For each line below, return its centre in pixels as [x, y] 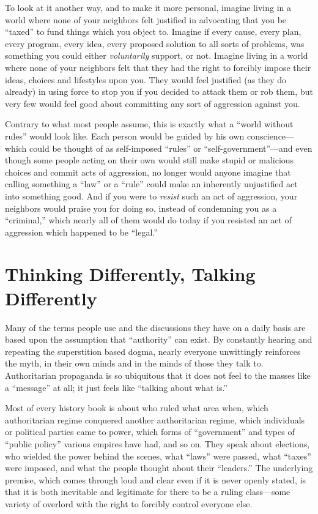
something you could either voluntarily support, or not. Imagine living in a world [157, 55]
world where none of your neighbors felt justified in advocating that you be [146, 19]
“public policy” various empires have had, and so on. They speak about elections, [157, 443]
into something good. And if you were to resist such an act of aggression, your [151, 196]
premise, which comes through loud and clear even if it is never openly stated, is [156, 479]
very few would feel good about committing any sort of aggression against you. [153, 103]
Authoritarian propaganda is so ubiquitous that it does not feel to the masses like [158, 375]
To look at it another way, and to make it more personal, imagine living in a [148, 7]
